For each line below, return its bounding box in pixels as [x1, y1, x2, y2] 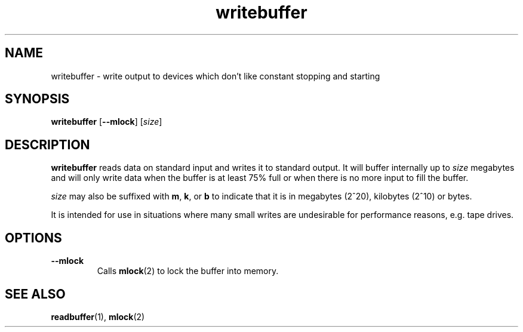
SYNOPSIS [5, 91, 70, 107]
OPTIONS [5, 230, 62, 245]
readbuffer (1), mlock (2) [51, 311, 145, 322]
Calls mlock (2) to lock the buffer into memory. [97, 266, 279, 276]
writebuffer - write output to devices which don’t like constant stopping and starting [51, 70, 380, 81]
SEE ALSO [5, 286, 66, 302]
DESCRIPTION [5, 137, 90, 152]
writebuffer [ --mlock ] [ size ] [51, 116, 162, 127]
